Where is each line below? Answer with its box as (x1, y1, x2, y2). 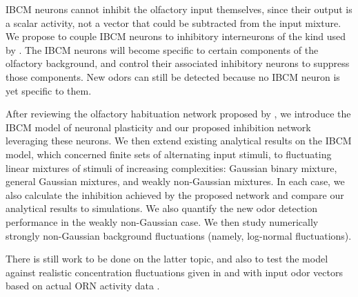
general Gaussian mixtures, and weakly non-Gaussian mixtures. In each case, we (6, 174, 345, 189)
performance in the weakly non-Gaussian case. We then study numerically (6, 214, 319, 229)
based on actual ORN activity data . (6, 278, 160, 293)
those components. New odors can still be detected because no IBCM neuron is (6, 69, 340, 84)
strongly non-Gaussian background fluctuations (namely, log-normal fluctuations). (6, 228, 352, 242)
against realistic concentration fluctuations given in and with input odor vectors (6, 265, 343, 279)
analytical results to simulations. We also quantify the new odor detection (6, 201, 317, 215)
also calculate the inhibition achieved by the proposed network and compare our (6, 187, 344, 202)
